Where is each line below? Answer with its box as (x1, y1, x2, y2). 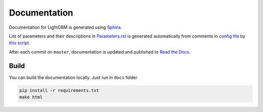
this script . (9, 40, 30, 46)
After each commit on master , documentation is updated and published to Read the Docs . (9, 49, 191, 55)
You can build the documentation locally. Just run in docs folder (9, 75, 137, 80)
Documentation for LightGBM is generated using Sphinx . (9, 24, 123, 30)
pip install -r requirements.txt (19, 88, 99, 93)
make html (19, 94, 43, 100)
